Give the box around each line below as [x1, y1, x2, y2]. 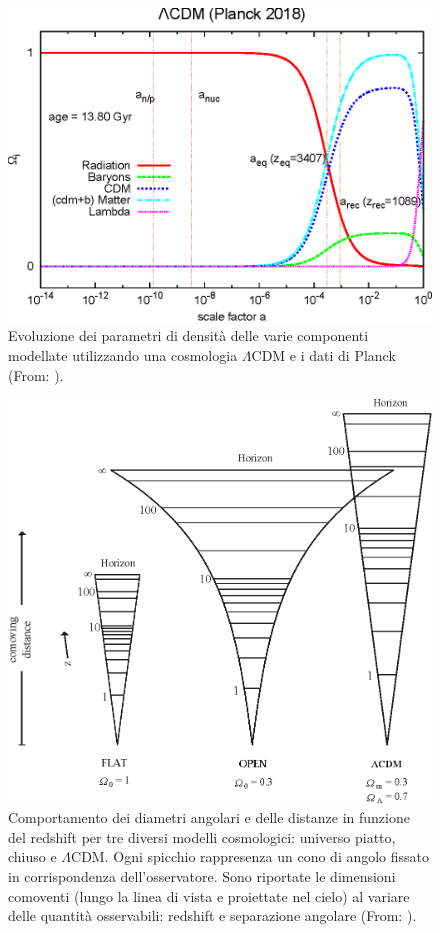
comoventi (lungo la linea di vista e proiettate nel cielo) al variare [8, 885, 410, 906]
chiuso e [8, 846, 57, 867]
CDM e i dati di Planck [251, 344, 396, 365]
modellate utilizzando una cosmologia [8, 344, 238, 365]
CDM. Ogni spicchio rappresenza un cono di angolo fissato [71, 846, 430, 867]
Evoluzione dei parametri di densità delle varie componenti [8, 325, 369, 346]
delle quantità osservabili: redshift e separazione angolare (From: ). [8, 905, 417, 926]
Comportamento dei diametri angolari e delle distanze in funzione [8, 807, 410, 828]
